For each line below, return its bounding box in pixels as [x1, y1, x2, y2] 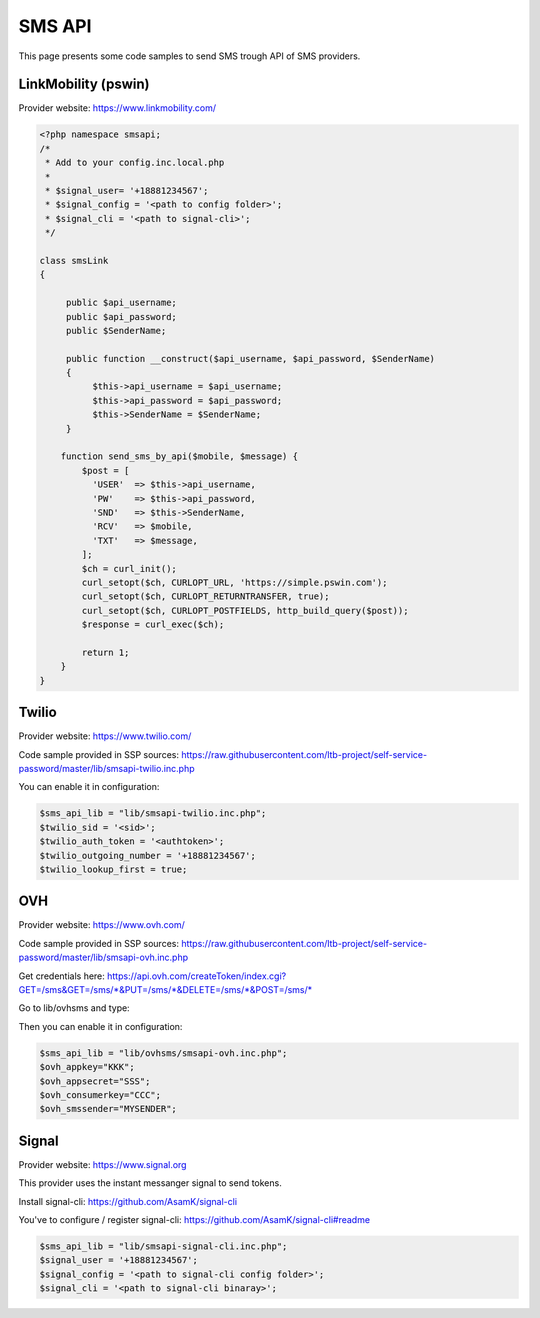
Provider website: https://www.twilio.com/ [18, 730, 192, 742]
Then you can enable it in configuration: [18, 1020, 183, 1032]
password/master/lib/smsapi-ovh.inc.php [18, 951, 189, 964]
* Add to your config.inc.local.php [45, 157, 225, 169]
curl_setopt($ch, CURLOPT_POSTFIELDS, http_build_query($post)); [81, 605, 409, 616]
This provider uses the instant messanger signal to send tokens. [18, 1177, 282, 1189]
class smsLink [39, 255, 109, 266]
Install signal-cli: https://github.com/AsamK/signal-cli [18, 1195, 238, 1207]
